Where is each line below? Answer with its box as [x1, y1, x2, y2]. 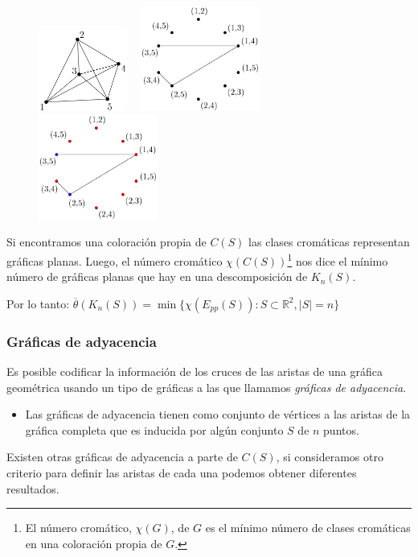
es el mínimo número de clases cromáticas [205, 519, 411, 536]
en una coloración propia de [25, 534, 162, 551]
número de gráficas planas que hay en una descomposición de [6, 268, 308, 285]
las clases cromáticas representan [248, 233, 410, 250]
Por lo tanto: [6, 295, 70, 312]
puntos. [323, 421, 359, 438]
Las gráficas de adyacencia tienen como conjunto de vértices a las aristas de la [25, 406, 411, 423]
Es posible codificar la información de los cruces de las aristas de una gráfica [6, 363, 383, 380]
